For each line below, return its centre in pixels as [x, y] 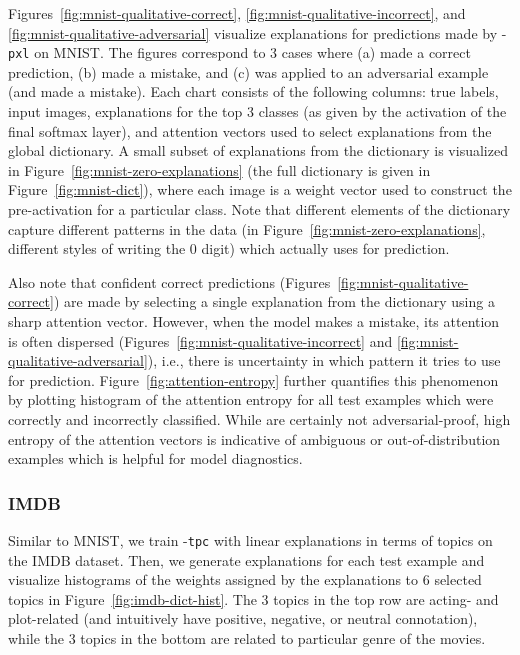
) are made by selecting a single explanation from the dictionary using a [274, 301]
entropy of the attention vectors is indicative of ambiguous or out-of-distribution [254, 438]
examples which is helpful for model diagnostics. [155, 458]
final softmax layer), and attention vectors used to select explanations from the [250, 130]
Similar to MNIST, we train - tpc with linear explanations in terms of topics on [250, 539]
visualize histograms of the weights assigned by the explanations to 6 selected [245, 579]
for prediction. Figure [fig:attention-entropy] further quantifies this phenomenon [253, 379]
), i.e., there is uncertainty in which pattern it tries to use [324, 360]
